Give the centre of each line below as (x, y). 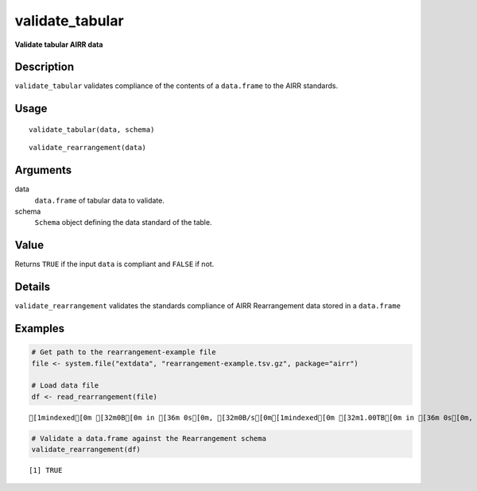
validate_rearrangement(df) (86, 450)
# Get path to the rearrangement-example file (124, 352)
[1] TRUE (46, 470)
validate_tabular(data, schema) (92, 130)
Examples (40, 329)
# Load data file (65, 386)
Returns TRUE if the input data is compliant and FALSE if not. (114, 264)
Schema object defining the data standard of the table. (123, 222)
